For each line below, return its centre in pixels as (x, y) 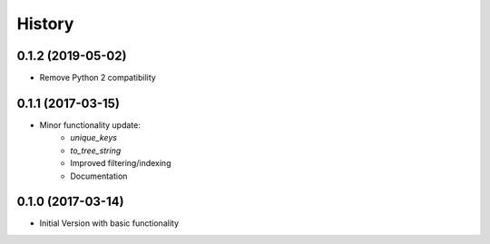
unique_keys (94, 138)
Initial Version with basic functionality (109, 223)
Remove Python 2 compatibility (98, 78)
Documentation (99, 176)
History (45, 24)
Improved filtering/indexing (121, 163)
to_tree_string (96, 151)
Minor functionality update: (90, 125)
